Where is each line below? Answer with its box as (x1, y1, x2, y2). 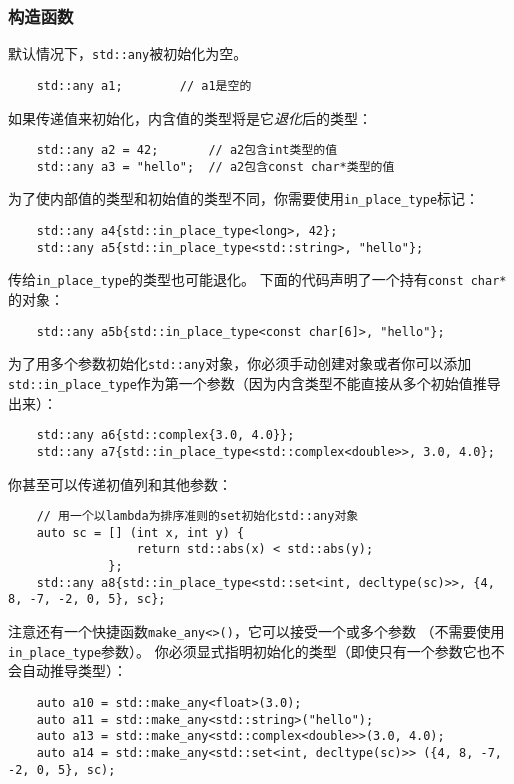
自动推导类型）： (21, 660, 127, 681)
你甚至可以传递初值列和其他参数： (8, 473, 232, 494)
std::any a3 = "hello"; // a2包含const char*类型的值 (36, 159, 395, 174)
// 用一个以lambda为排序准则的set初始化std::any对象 (36, 509, 359, 524)
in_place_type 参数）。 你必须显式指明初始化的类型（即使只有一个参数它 (8, 640, 477, 661)
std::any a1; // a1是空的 (36, 78, 252, 93)
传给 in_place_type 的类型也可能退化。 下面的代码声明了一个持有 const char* (8, 269, 507, 290)
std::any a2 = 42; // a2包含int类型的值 (36, 143, 338, 158)
